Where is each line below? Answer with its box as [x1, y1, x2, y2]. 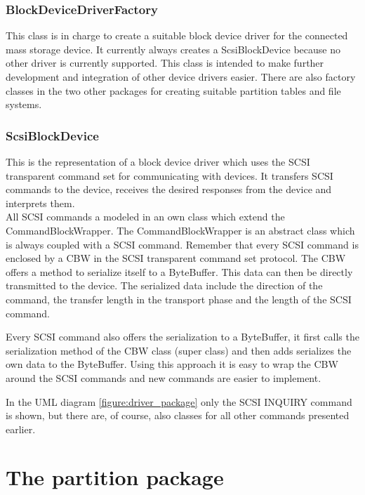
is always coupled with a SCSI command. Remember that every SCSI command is [6, 237, 359, 251]
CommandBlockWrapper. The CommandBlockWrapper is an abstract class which [6, 223, 355, 237]
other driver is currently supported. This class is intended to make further [6, 55, 324, 70]
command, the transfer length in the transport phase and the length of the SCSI [6, 291, 352, 306]
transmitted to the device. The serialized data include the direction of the [6, 278, 323, 293]
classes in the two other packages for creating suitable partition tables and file [6, 83, 341, 98]
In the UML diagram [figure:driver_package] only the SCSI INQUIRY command [6, 394, 352, 409]
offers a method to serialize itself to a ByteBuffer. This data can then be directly [6, 264, 353, 279]
